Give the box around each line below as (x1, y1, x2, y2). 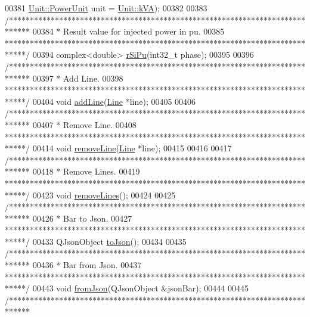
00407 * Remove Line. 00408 (32, 118, 137, 130)
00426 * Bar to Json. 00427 (32, 212, 132, 224)
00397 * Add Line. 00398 (32, 72, 123, 84)
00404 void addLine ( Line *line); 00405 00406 (32, 95, 196, 107)
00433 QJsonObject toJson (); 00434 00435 (32, 235, 187, 247)
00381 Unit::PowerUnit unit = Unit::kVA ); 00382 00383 (5, 2, 207, 14)
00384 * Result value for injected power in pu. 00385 (32, 25, 225, 38)
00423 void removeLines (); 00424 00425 (32, 188, 176, 201)
